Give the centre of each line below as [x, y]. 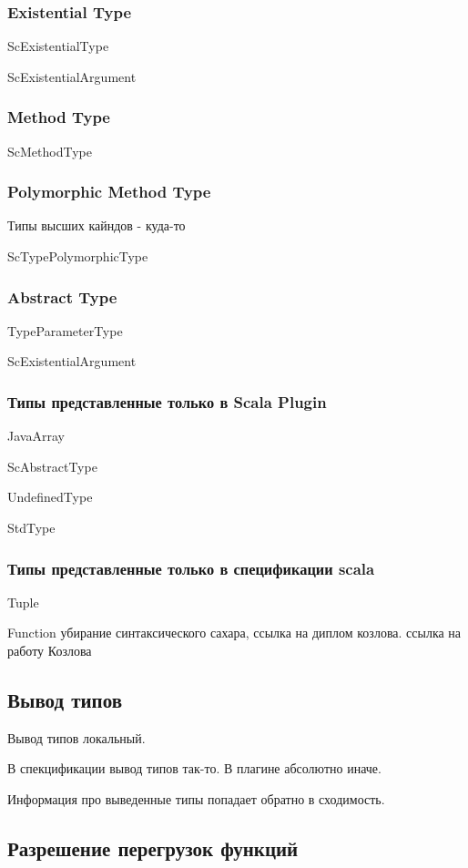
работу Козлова [50, 651]
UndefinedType [50, 497]
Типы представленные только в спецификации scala [191, 568]
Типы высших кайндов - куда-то [97, 225]
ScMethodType [50, 151]
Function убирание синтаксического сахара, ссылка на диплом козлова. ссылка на [234, 633]
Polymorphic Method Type [109, 192]
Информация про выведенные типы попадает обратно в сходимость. [196, 799]
